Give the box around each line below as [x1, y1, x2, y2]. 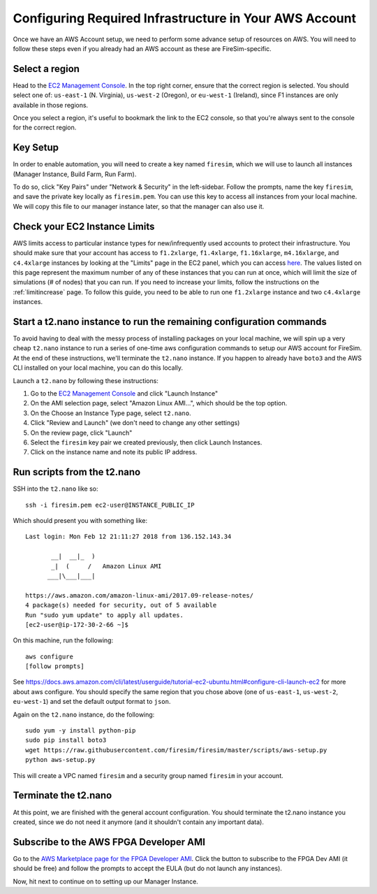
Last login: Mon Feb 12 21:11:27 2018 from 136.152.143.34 [25, 533, 232, 541]
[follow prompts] [25, 663, 84, 670]
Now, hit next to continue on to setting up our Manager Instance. [13, 877, 198, 886]
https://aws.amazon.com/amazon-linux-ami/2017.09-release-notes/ [25, 591, 254, 599]
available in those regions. [13, 101, 89, 109]
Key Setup [13, 142, 59, 154]
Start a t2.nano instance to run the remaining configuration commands [13, 315, 327, 328]
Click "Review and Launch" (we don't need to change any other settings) [30, 419, 240, 427]
